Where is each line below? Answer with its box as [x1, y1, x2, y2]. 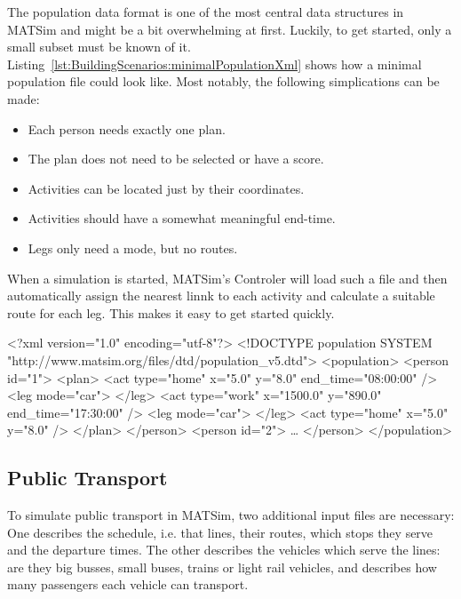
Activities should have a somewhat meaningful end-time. [28, 209, 336, 228]
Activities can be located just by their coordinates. [28, 179, 305, 197]
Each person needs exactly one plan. [28, 119, 226, 138]
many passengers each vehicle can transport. [7, 575, 249, 594]
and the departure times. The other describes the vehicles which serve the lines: [7, 540, 441, 559]
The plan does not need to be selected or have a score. [28, 149, 324, 168]
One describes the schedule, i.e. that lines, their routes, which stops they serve [7, 523, 433, 541]
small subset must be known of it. [7, 37, 191, 56]
